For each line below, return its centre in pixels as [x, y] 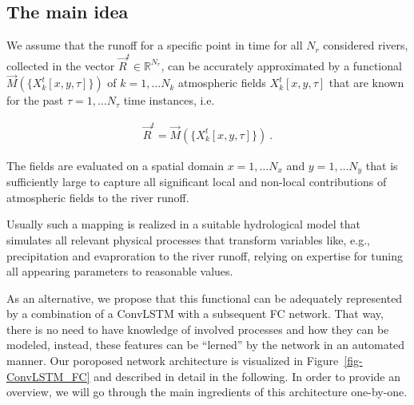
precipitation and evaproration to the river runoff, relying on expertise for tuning [205, 255]
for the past [35, 100]
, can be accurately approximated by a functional [281, 65]
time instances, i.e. [169, 100]
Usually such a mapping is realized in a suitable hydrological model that [183, 224]
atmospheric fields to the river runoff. [98, 197]
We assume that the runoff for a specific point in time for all [155, 45]
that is [382, 165]
